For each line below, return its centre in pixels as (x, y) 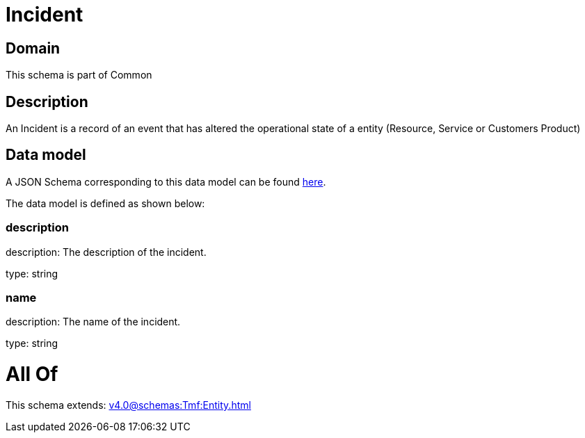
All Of (32, 374)
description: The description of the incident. (106, 252)
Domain (33, 48)
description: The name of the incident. (93, 322)
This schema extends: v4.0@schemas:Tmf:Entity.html (128, 405)
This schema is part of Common (79, 75)
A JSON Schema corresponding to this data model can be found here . (166, 181)
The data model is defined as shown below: (105, 203)
